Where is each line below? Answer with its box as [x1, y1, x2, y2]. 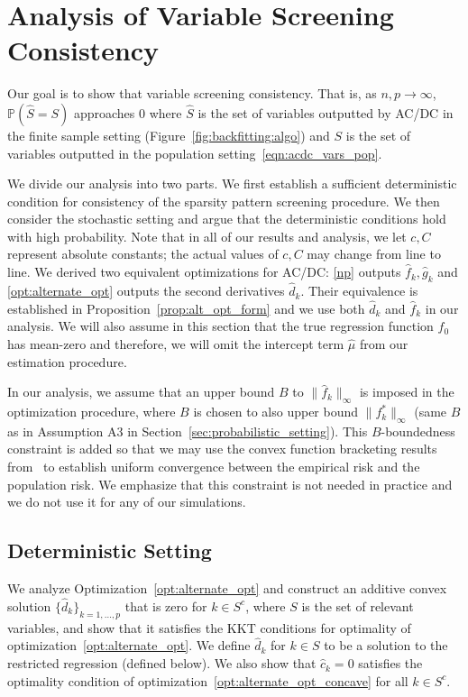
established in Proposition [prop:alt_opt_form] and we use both [7, 298, 365, 317]
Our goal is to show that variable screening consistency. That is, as [7, 84, 377, 103]
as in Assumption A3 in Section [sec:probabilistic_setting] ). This [7, 421, 368, 440]
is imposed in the [359, 382, 454, 401]
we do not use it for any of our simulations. [7, 492, 246, 511]
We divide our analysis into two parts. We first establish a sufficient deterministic [7, 174, 457, 193]
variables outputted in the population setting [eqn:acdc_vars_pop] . [7, 143, 382, 162]
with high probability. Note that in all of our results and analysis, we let [7, 226, 407, 245]
